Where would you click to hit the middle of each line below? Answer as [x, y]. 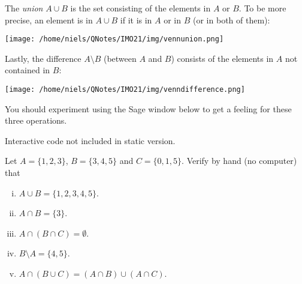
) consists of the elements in [222, 58]
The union [24, 8]
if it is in [136, 20]
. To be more [262, 8]
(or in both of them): [232, 20]
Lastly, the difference [43, 58]
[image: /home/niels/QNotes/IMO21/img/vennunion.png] [114, 39]
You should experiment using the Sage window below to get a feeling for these [148, 108]
